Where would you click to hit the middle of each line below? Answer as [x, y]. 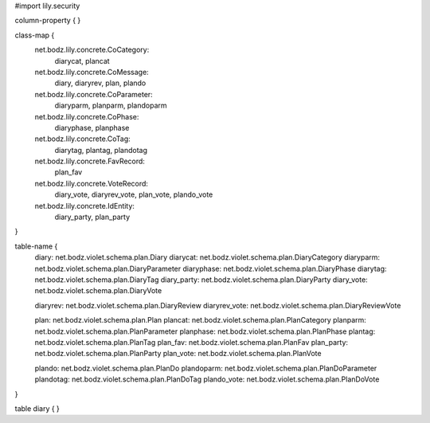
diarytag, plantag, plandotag [101, 150]
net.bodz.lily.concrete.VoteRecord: [92, 183]
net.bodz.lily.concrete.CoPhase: [87, 116]
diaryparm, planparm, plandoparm [111, 106]
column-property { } [48, 21]
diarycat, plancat [82, 61]
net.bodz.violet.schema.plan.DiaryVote [98, 291]
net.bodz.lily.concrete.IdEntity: [85, 206]
